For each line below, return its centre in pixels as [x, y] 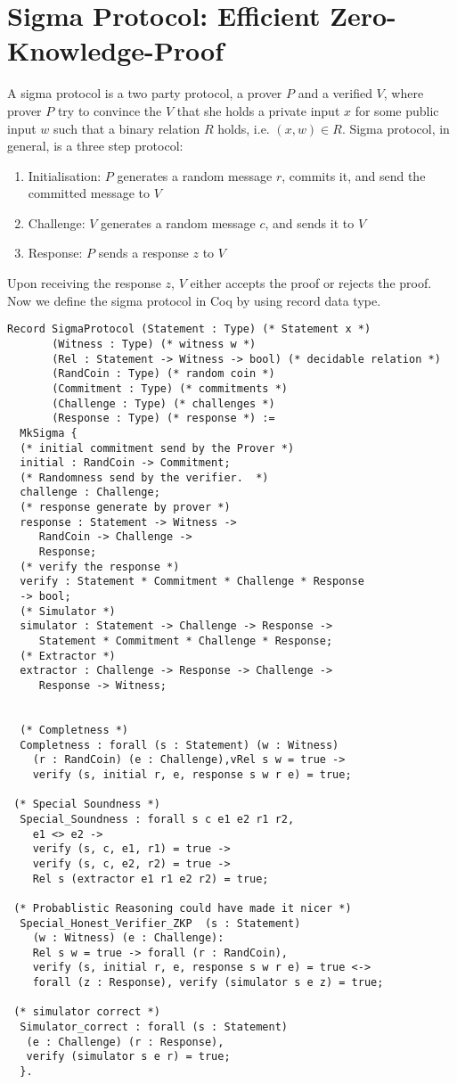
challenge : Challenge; [90, 493]
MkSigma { [49, 433]
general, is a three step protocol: [95, 146]
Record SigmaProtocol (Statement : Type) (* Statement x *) [189, 329]
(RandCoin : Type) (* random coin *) [163, 374]
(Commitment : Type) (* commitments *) [170, 388]
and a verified [335, 93]
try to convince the [110, 110]
